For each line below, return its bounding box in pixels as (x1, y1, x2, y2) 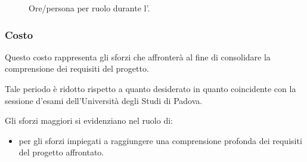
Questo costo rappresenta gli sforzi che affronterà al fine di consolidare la (5, 50, 271, 63)
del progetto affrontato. (18, 146, 104, 158)
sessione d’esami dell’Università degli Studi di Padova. (5, 94, 203, 106)
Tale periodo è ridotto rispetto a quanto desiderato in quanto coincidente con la (5, 82, 296, 94)
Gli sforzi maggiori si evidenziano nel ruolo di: (5, 114, 173, 127)
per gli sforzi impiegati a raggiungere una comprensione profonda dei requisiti (18, 134, 302, 146)
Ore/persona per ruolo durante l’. (29, 2, 150, 14)
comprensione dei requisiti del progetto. (5, 62, 149, 75)
